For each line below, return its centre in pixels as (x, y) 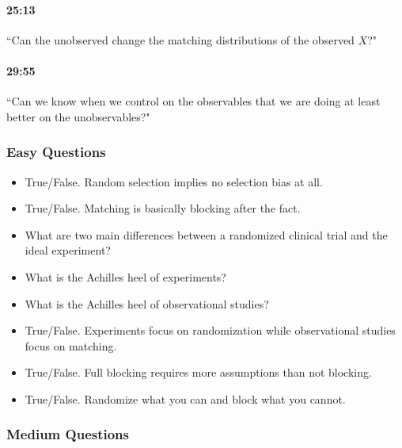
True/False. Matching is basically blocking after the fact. (163, 208)
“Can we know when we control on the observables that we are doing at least (193, 101)
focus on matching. (71, 345)
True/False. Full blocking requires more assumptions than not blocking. (198, 372)
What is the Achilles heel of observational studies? (147, 303)
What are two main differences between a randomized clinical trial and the (206, 234)
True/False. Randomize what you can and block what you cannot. (185, 398)
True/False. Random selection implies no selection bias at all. (174, 181)
